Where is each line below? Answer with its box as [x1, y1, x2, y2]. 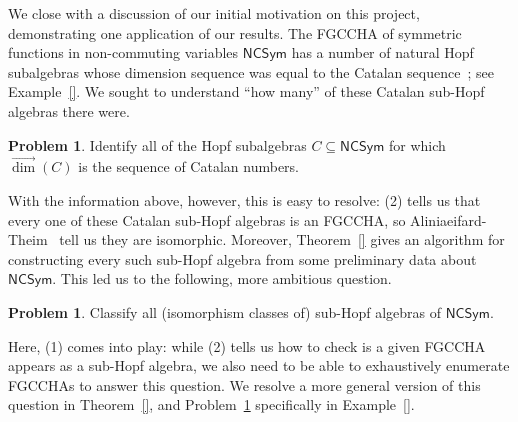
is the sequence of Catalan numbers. [78, 156, 299, 177]
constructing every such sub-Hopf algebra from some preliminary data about [8, 248, 477, 269]
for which [388, 134, 446, 155]
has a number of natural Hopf [291, 42, 474, 63]
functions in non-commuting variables [8, 42, 239, 63]
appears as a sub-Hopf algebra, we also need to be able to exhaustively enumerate [8, 355, 510, 376]
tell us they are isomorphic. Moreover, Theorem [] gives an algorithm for [59, 229, 505, 250]
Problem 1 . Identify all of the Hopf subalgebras [8, 134, 307, 155]
